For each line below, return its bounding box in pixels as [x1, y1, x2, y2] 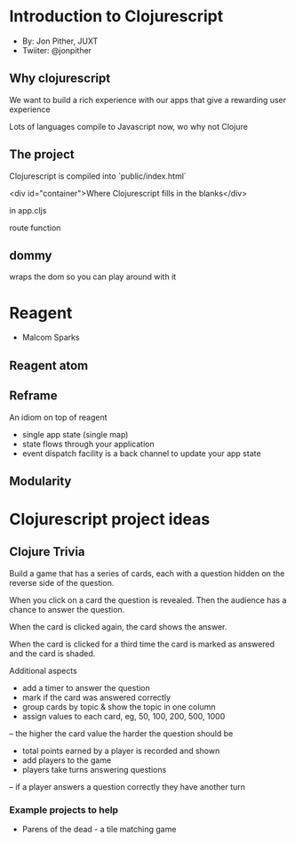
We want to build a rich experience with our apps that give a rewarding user [9, 94, 287, 105]
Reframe [9, 389, 58, 404]
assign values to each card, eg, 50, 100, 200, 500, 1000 [21, 711, 226, 721]
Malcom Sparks [21, 332, 80, 343]
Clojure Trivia [9, 544, 86, 559]
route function [9, 222, 61, 233]
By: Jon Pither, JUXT [21, 36, 99, 46]
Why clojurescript [9, 71, 111, 86]
